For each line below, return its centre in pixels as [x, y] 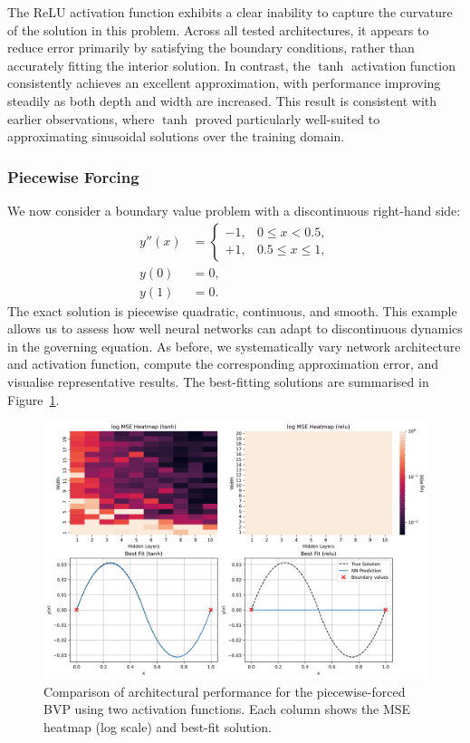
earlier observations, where [81, 118]
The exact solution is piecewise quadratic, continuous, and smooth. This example [232, 310]
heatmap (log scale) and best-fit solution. [158, 727]
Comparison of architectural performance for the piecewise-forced [225, 691]
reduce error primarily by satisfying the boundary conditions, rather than [211, 48]
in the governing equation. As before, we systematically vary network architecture [234, 346]
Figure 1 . [34, 399]
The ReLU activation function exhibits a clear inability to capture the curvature [230, 12]
